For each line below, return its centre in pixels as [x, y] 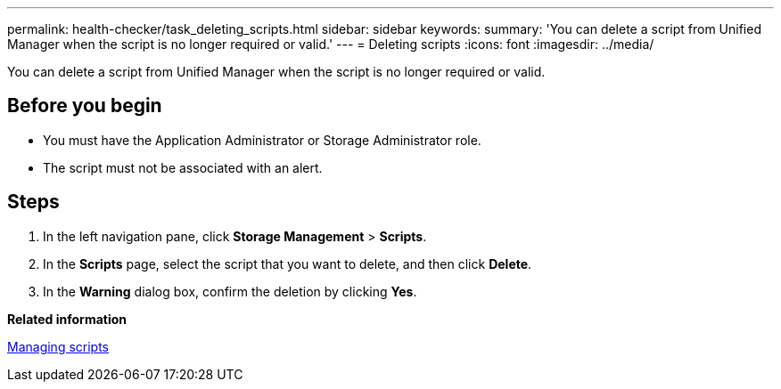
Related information [67, 319]
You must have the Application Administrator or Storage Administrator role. [262, 140]
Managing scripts [58, 346]
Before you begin [85, 106]
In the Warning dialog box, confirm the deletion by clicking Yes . [230, 291]
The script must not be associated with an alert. [183, 167]
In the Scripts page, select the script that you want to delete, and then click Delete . [288, 263]
